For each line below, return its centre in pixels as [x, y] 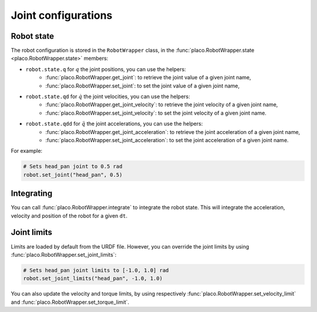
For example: [27, 151]
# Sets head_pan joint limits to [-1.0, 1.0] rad [96, 270]
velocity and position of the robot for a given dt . [69, 216]
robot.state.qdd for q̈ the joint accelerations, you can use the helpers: [114, 124]
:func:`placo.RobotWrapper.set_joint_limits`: [64, 254]
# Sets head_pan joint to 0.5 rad [73, 167]
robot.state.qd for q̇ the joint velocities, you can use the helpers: [108, 96]
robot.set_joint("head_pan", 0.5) [73, 175]
